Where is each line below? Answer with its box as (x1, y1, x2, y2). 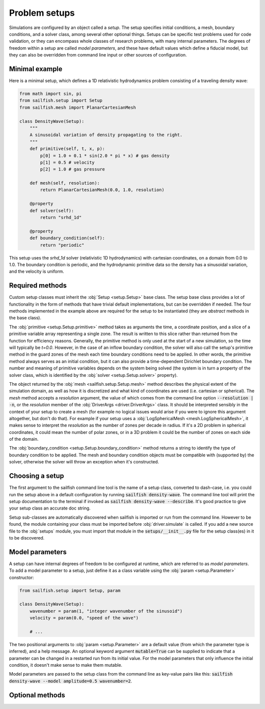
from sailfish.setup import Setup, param (19, 588, 121, 593)
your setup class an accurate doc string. (9, 505, 91, 511)
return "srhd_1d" (40, 215, 82, 221)
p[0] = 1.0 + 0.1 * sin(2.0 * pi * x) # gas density (40, 153, 170, 158)
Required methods (9, 282, 67, 290)
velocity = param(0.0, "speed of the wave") (29, 615, 139, 621)
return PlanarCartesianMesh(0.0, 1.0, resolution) (40, 187, 164, 193)
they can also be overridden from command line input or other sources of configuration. (9, 52, 187, 58)
